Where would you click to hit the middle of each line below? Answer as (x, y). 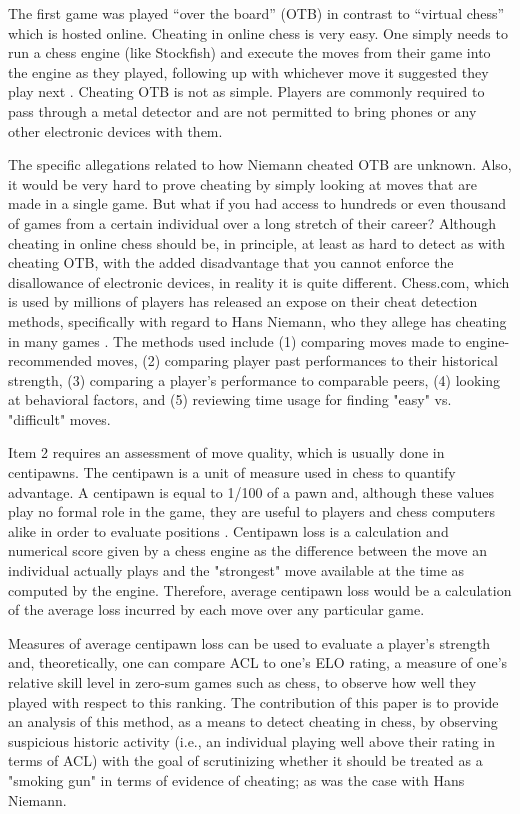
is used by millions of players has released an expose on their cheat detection (243, 301)
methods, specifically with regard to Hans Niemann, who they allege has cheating (257, 320)
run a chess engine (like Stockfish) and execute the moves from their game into (249, 52)
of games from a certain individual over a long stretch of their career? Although (252, 222)
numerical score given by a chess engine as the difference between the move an (248, 550)
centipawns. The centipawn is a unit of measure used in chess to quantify (232, 472)
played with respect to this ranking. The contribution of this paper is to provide (253, 701)
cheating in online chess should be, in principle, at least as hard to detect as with (257, 242)
